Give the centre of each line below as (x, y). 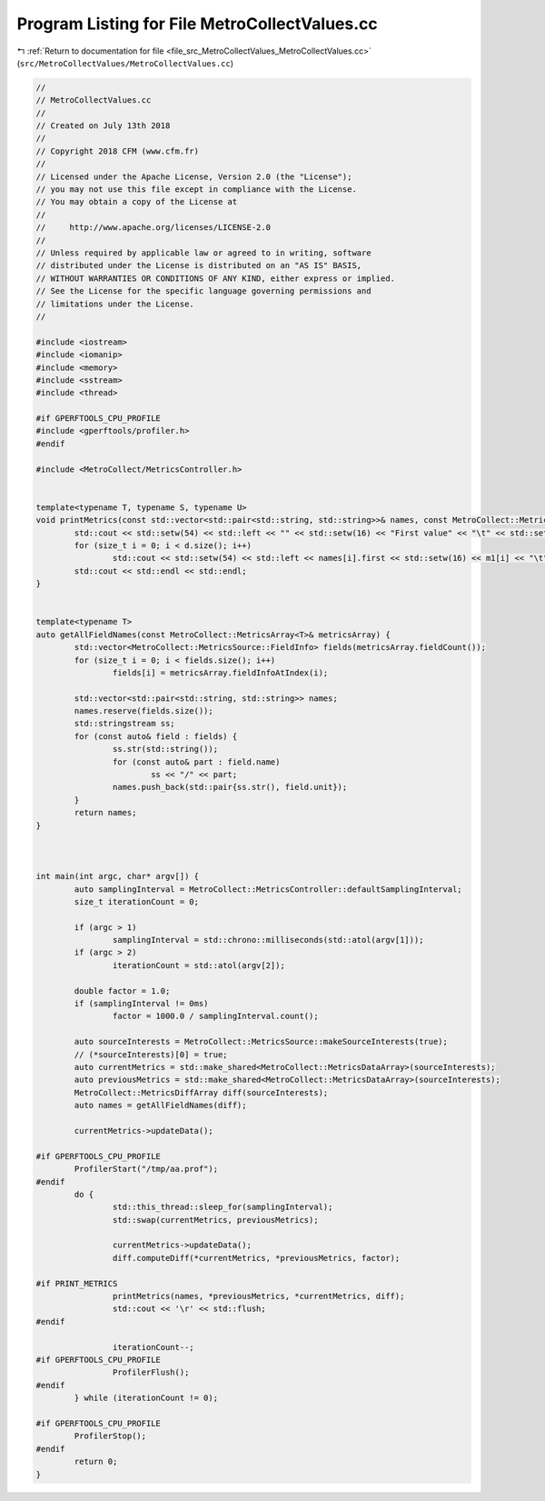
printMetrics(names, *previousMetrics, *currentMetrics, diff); (258, 1296)
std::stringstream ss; (125, 724)
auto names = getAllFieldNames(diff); (160, 1106)
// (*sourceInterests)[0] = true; (151, 1054)
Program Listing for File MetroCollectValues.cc (197, 24)
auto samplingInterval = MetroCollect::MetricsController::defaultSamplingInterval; (268, 889)
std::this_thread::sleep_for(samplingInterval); (223, 1207)
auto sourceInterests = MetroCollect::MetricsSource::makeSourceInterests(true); (261, 1042)
